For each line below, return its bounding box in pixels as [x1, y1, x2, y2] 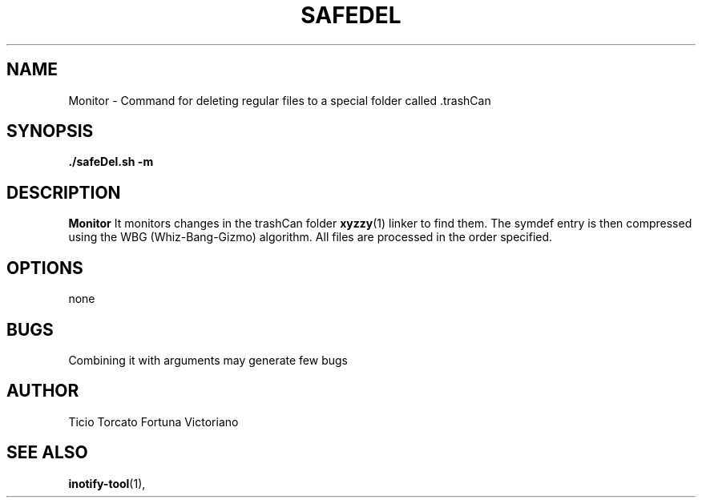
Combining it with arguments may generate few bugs [68, 353, 348, 367]
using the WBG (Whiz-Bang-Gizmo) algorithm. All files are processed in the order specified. [68, 230, 553, 244]
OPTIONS [6, 257, 83, 278]
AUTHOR [6, 381, 79, 401]
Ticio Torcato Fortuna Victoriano [68, 414, 239, 429]
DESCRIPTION [6, 182, 121, 203]
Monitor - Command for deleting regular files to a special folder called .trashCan [68, 93, 491, 107]
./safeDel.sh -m [68, 155, 154, 169]
